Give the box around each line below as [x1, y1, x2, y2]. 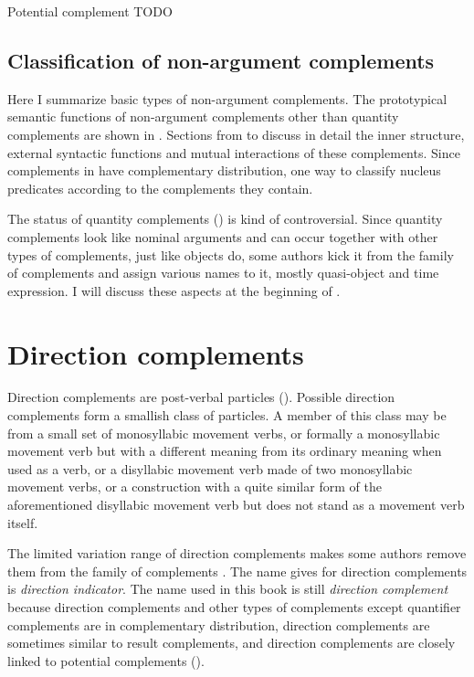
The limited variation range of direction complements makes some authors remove [7, 544, 467, 563]
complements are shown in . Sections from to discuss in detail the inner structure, [7, 124, 465, 143]
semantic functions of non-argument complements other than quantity [7, 107, 399, 126]
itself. [7, 513, 38, 532]
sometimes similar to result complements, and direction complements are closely [7, 633, 456, 652]
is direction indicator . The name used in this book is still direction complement [7, 579, 448, 598]
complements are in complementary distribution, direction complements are [7, 615, 430, 634]
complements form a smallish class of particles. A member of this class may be [7, 406, 447, 425]
